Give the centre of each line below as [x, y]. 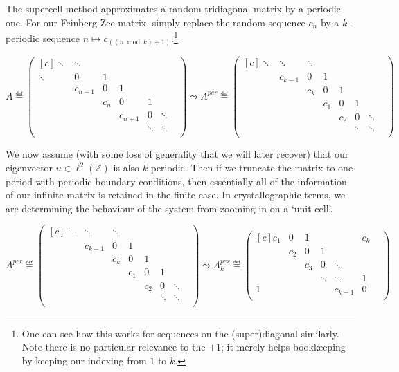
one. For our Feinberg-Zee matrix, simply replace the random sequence [156, 22]
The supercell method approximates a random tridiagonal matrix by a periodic [173, 8]
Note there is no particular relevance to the [114, 347]
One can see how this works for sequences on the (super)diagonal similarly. [180, 333]
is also [126, 168]
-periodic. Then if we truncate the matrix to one [250, 168]
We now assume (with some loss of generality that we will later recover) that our [177, 154]
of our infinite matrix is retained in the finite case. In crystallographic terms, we [176, 195]
